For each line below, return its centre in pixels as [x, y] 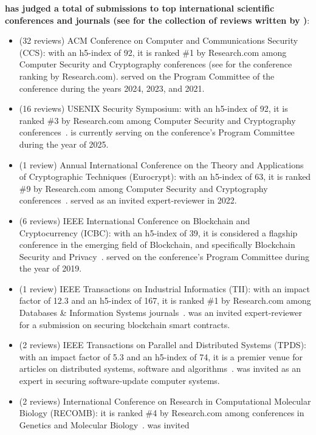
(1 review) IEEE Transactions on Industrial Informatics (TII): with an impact [165, 288]
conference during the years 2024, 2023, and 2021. [112, 88]
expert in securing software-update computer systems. [119, 381]
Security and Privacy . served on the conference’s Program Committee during [164, 256]
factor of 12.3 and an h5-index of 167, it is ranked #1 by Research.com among [165, 300]
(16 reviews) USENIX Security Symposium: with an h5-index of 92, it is [153, 108]
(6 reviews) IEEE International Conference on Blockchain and [135, 220]
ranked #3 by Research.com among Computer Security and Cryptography [157, 120]
